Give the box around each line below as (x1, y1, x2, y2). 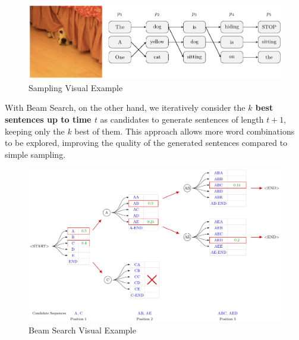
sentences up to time (5, 113, 92, 125)
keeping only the (5, 124, 65, 137)
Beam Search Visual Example (29, 324, 136, 336)
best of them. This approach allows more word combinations (74, 124, 295, 137)
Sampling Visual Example (29, 81, 123, 93)
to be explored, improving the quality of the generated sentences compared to (5, 136, 288, 149)
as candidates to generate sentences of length (100, 113, 264, 125)
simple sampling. (5, 148, 66, 160)
